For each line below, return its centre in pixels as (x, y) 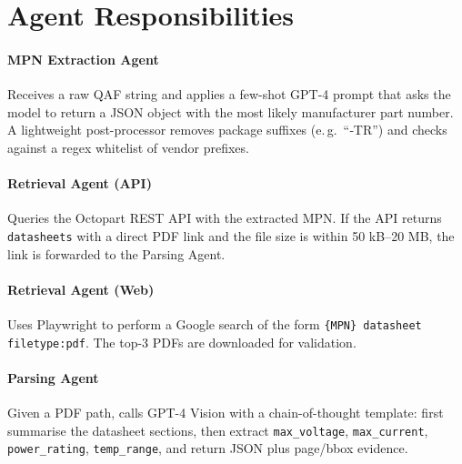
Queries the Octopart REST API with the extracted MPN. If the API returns (225, 218)
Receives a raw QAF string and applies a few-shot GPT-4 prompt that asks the (229, 94)
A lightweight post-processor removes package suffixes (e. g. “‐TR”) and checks (227, 130)
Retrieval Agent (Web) (81, 289)
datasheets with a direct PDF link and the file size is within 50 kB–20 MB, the (231, 235)
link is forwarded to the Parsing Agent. (116, 253)
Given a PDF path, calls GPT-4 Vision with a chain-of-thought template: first (226, 413)
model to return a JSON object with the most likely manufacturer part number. (231, 111)
